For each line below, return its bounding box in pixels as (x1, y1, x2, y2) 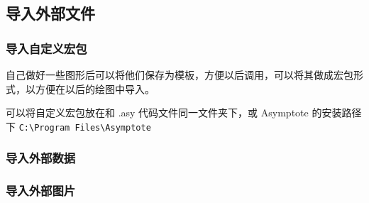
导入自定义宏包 (6, 39, 87, 57)
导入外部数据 (6, 149, 76, 167)
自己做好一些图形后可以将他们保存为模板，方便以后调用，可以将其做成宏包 (6, 67, 353, 82)
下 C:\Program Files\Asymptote (6, 119, 151, 133)
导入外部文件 (6, 2, 95, 24)
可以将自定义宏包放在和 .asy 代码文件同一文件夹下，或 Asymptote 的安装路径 (6, 105, 362, 120)
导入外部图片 (6, 182, 76, 199)
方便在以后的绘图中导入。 (35, 81, 155, 96)
